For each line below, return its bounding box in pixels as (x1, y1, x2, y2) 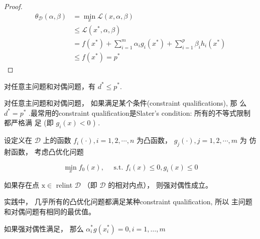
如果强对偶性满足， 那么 (4, 223, 84, 233)
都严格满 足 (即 (4, 117, 54, 128)
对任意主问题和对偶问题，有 (4, 81, 95, 91)
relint (56, 179, 73, 190)
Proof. (4, 1, 23, 11)
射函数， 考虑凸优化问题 (4, 146, 84, 156)
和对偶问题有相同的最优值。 (4, 206, 95, 216)
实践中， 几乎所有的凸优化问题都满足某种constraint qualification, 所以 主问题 (4, 196, 252, 207)
